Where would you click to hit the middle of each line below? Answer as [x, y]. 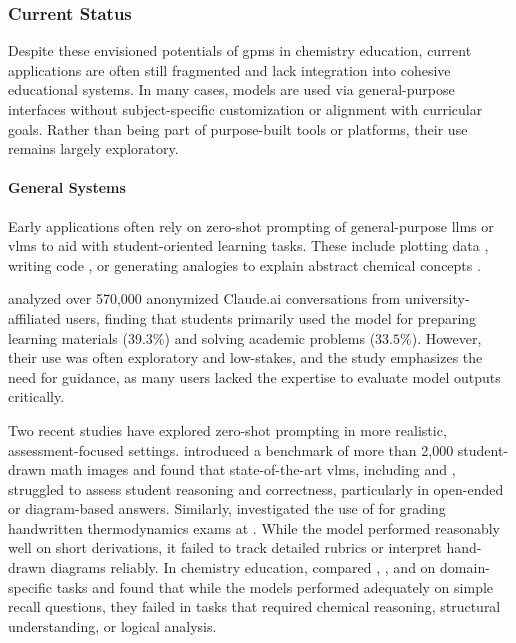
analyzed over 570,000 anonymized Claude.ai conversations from [204, 298]
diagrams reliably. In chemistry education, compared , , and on [243, 567]
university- [437, 298]
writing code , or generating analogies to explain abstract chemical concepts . [244, 264]
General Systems [67, 187]
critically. [36, 396]
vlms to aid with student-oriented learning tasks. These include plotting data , [248, 245]
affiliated [34, 317]
